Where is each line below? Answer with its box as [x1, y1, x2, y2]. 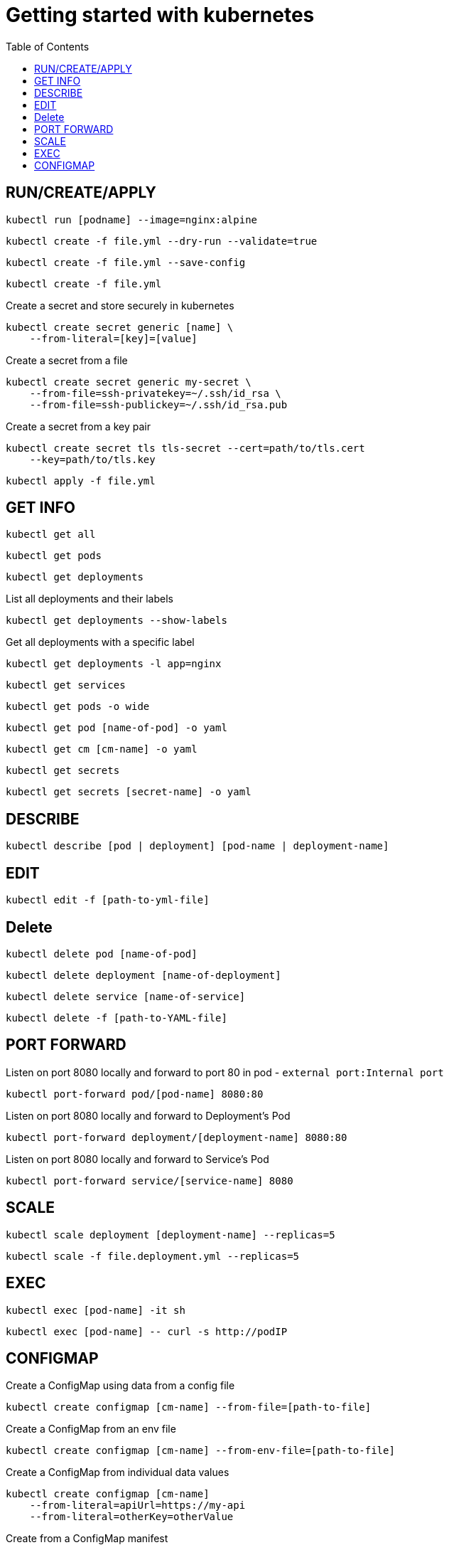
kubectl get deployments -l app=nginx [6, 658, 222, 670]
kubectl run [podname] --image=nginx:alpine [6, 213, 258, 225]
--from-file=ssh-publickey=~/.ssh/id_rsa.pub [29, 398, 288, 410]
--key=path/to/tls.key [29, 453, 156, 465]
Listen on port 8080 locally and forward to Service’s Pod [6, 1152, 269, 1165]
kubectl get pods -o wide [6, 701, 150, 713]
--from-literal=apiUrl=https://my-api [29, 1499, 246, 1512]
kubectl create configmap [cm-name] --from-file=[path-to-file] [6, 1401, 372, 1413]
